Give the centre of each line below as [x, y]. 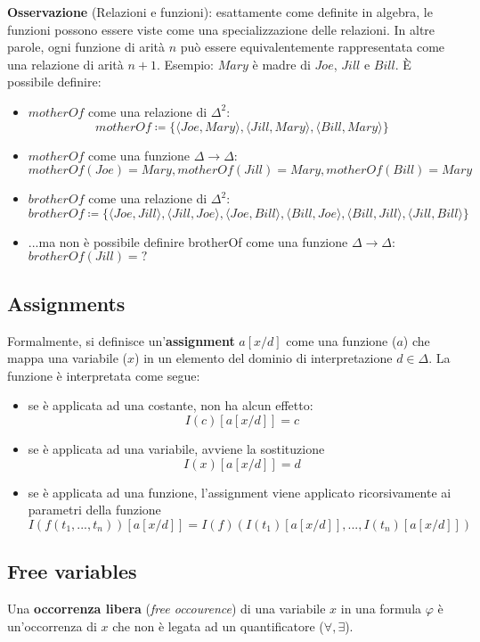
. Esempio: [185, 64]
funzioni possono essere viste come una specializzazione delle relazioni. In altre [221, 29]
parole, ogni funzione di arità [86, 47]
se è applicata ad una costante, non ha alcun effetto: [171, 405]
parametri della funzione [94, 510]
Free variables [72, 571]
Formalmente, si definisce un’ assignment [121, 340]
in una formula [381, 608]
